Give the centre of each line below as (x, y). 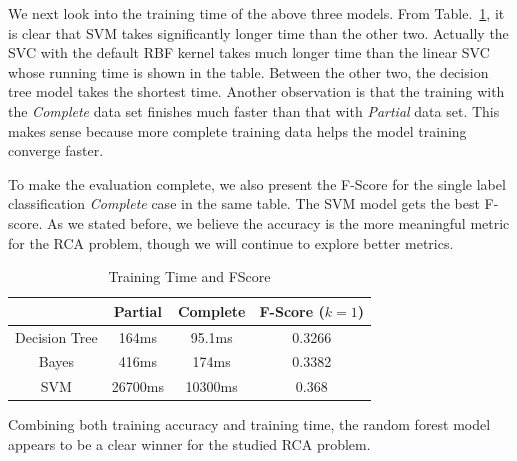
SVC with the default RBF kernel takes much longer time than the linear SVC (249, 52)
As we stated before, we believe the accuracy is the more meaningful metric (278, 222)
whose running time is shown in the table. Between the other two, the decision (248, 71)
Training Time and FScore (189, 276)
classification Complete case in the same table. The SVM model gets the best (244, 203)
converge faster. (56, 150)
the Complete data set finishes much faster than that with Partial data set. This (254, 110)
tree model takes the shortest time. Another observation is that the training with (256, 91)
